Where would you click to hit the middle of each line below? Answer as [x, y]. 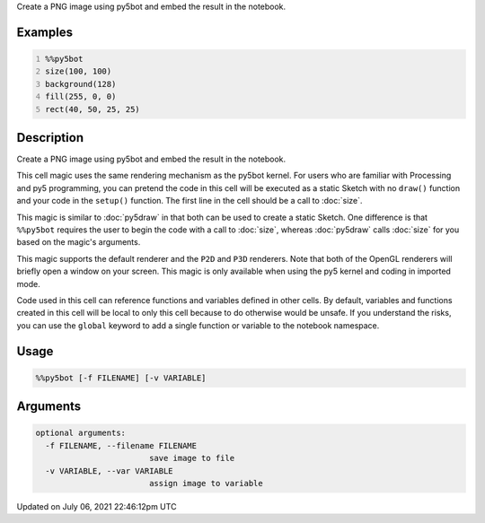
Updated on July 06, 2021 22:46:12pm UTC [97, 506]
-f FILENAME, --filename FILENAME [121, 445]
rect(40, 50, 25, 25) [93, 109]
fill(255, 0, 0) [81, 97]
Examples [45, 32]
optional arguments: [80, 433]
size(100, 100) [79, 71]
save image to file [192, 458]
